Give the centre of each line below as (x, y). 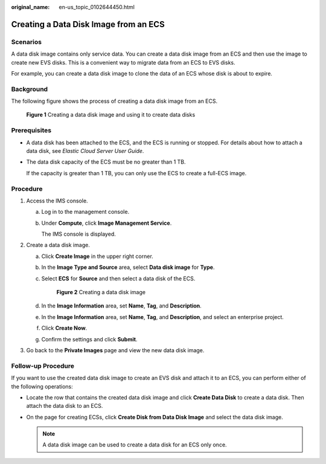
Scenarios (27, 42)
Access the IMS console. (57, 201)
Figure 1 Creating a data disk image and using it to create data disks (111, 115)
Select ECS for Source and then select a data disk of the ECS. (118, 279)
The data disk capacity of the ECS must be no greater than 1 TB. (106, 162)
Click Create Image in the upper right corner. (97, 256)
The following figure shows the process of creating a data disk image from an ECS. (114, 101)
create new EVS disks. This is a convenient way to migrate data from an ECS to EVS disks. (123, 62)
